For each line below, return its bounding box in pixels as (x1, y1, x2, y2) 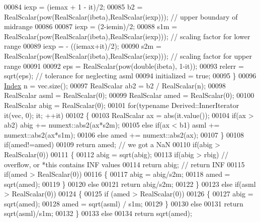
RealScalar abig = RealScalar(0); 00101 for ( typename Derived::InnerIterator (4, 99, 239, 110)
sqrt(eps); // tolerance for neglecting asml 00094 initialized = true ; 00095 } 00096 (4, 70, 256, 81)
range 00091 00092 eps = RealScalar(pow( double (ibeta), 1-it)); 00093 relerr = (4, 60, 244, 71)
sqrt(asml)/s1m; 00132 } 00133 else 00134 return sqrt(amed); (4, 208, 192, 218)
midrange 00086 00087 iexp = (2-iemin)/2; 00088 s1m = (4, 21, 178, 32)
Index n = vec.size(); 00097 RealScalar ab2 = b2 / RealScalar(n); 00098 (4, 80, 226, 90)
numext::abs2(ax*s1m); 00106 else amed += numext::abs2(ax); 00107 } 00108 (4, 129, 244, 140)
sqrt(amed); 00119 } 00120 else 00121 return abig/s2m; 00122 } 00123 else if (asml (4, 178, 256, 189)
